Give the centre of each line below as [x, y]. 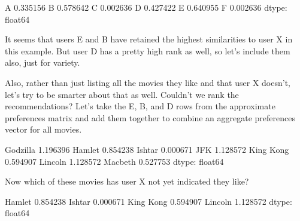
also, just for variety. [43, 62]
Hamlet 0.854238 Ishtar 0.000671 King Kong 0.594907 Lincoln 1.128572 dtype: [149, 201]
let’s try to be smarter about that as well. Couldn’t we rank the [122, 94]
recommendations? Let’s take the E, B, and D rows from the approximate [140, 106]
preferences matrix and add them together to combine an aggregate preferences [150, 117]
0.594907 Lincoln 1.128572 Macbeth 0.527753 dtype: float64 [114, 161]
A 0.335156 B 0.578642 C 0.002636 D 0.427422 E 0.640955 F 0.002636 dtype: [146, 7]
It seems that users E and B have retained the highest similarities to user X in [149, 39]
